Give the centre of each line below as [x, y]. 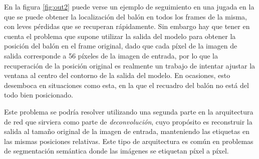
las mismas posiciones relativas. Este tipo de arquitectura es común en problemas [129, 141]
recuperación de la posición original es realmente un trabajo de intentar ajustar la [130, 65]
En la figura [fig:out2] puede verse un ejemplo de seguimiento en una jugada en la [129, 6]
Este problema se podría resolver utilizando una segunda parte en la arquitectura [129, 111]
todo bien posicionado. [39, 95]
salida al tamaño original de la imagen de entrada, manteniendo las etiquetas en [127, 131]
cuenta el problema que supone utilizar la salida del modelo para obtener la [120, 36]
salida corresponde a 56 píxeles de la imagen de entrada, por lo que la [111, 55]
